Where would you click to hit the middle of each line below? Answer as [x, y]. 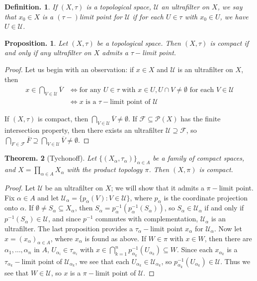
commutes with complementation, [147, 219]
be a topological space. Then [139, 43]
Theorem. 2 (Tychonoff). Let [51, 158]
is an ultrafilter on [205, 69]
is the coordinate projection [206, 197]
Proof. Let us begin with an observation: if [69, 69]
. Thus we [235, 261]
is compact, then [63, 119]
